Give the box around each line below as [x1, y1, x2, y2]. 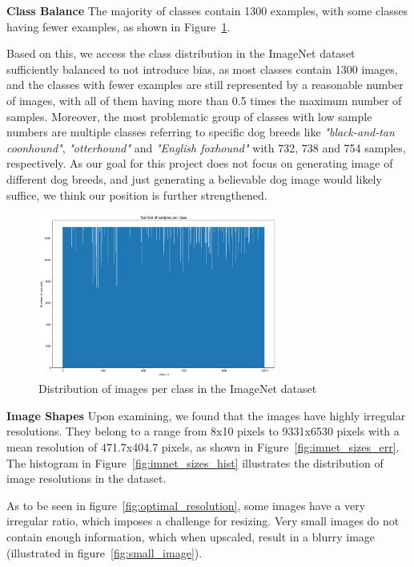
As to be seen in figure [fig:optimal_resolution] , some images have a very [6, 496, 366, 513]
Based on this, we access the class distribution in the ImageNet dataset [6, 45, 356, 62]
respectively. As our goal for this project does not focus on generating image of [6, 155, 393, 172]
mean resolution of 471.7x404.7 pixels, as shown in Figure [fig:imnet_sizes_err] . [6, 438, 400, 455]
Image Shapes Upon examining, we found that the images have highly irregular [6, 407, 406, 423]
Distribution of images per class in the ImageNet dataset [38, 380, 317, 397]
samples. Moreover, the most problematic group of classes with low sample [6, 107, 372, 124]
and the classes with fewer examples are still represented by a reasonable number [6, 76, 404, 93]
